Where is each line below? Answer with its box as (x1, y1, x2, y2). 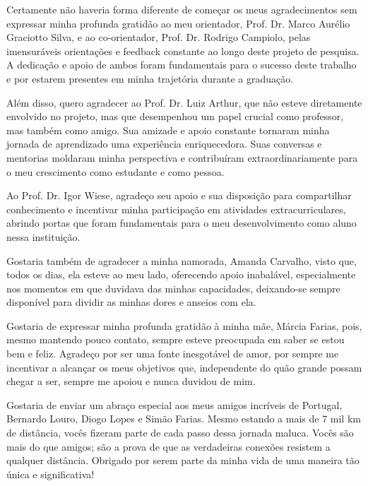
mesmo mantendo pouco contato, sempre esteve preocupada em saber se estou (6, 332, 345, 347)
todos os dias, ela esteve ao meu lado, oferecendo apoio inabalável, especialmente (6, 267, 356, 282)
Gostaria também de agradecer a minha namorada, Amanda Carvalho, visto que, (6, 253, 357, 268)
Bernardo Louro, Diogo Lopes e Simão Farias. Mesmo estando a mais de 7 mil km (6, 411, 361, 426)
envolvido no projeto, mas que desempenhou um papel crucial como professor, (6, 109, 344, 124)
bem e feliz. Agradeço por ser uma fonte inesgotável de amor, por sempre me (6, 346, 339, 361)
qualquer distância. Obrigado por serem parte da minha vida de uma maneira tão (6, 453, 360, 468)
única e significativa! (6, 466, 95, 481)
